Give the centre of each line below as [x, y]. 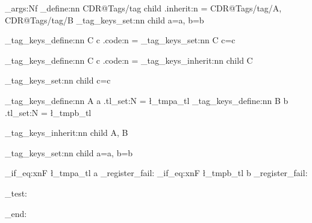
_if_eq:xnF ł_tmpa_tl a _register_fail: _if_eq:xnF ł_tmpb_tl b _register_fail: [156, 173]
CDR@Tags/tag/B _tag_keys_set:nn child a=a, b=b [105, 20]
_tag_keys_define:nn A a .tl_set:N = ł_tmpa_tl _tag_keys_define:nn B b [147, 100]
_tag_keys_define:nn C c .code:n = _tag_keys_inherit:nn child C [129, 60]
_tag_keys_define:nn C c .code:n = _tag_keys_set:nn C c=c [120, 40]
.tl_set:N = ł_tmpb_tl [48, 112]
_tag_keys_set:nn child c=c [58, 80]
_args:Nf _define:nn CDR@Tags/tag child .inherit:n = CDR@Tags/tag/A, [143, 8]
